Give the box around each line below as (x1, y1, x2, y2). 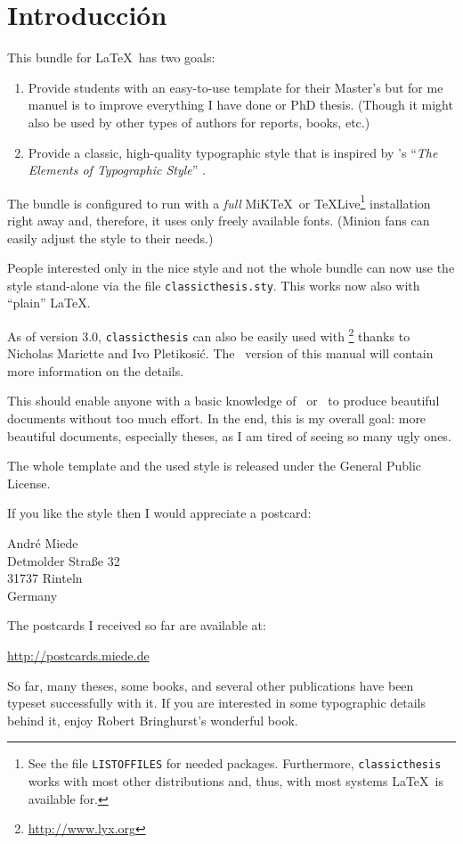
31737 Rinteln (7, 569, 83, 587)
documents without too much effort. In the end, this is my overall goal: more (7, 409, 426, 428)
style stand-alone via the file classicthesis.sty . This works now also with (7, 275, 420, 294)
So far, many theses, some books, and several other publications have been (7, 676, 414, 694)
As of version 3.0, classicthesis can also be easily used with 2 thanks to (7, 324, 410, 345)
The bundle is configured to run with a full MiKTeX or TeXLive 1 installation (7, 191, 431, 212)
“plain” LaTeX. (7, 293, 91, 312)
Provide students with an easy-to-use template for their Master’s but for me (28, 78, 443, 96)
